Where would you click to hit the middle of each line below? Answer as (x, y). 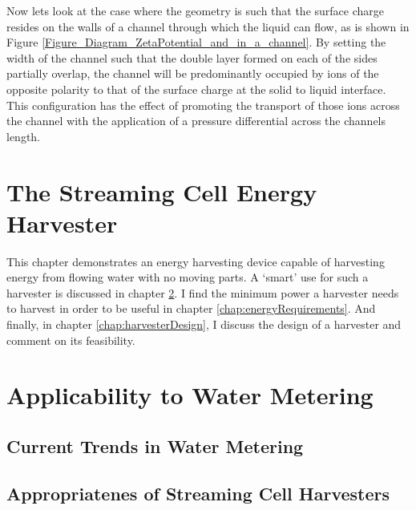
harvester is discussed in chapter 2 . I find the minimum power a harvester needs (203, 292)
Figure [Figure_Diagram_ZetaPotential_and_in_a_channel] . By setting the (196, 42)
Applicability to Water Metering (190, 395)
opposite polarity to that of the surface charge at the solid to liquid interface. (196, 89)
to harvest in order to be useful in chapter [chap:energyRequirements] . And (191, 308)
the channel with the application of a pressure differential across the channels (196, 121)
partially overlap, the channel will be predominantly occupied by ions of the (193, 73)
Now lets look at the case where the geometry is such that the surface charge (196, 10)
